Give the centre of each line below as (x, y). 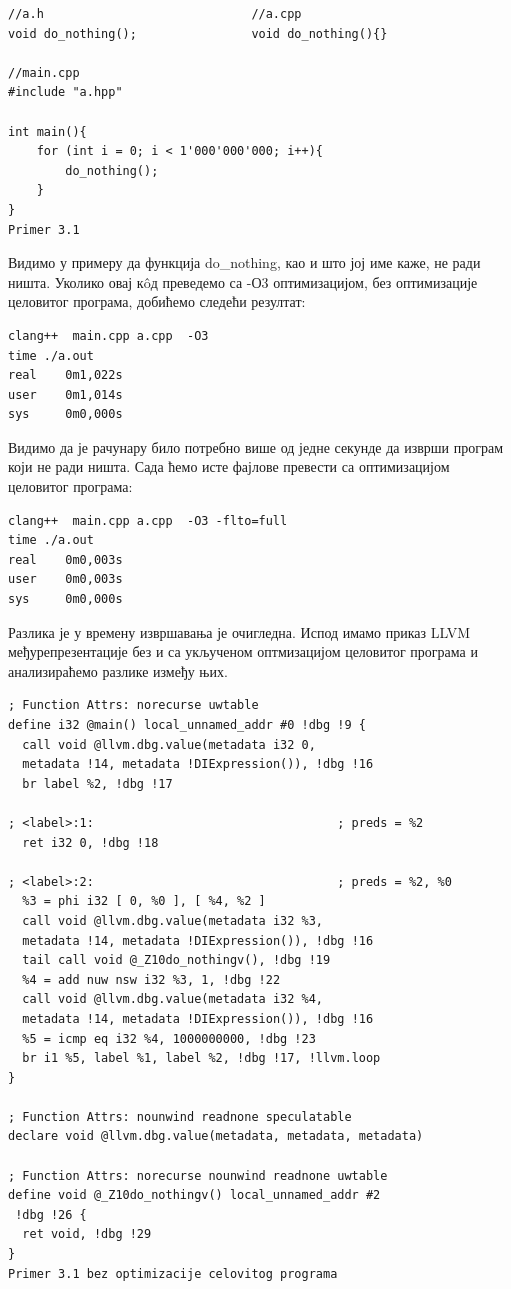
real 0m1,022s (65, 375)
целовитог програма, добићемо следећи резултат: (157, 301)
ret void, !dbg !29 (87, 1234)
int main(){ (47, 131)
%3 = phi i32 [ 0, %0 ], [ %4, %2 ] (144, 901)
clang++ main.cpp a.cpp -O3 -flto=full (148, 520)
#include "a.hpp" (65, 92)
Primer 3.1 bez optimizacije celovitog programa (173, 1273)
